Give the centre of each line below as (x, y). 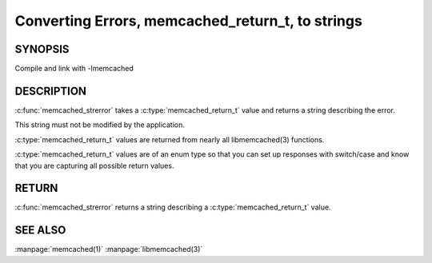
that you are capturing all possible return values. (94, 165)
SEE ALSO (40, 231)
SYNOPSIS (42, 49)
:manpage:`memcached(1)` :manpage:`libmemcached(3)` (109, 249)
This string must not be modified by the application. (100, 125)
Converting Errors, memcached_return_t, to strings (189, 21)
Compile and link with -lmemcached (74, 69)
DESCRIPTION (51, 91)
